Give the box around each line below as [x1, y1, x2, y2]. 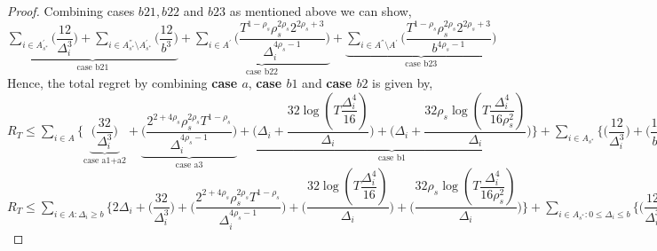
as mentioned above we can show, [229, 2, 412, 20]
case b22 [245, 67, 278, 76]
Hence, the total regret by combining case [7, 74, 238, 92]
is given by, [372, 74, 433, 92]
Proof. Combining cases [7, 2, 135, 20]
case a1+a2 [83, 155, 126, 165]
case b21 [76, 62, 109, 72]
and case [302, 74, 352, 92]
